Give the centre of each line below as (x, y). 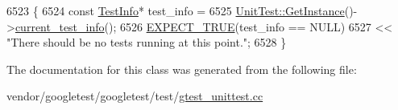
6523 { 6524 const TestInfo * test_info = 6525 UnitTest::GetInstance (176, 10)
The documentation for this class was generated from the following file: (182, 69)
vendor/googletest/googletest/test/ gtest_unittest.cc (135, 96)
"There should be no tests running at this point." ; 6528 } (147, 42)
